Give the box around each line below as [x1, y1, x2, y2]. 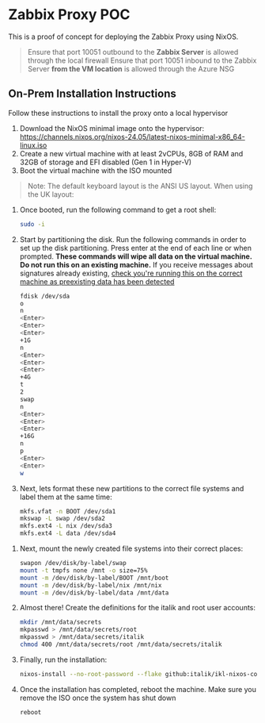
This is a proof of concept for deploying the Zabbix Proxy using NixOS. [8, 32, 239, 41]
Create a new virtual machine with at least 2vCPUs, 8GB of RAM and [19, 148, 244, 158]
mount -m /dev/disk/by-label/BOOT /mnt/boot [19, 574, 169, 582]
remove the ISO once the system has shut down [19, 693, 176, 702]
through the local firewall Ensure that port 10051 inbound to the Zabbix [27, 56, 257, 65]
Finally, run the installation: [19, 655, 108, 664]
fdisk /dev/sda [19, 292, 70, 300]
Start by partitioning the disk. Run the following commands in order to [19, 234, 247, 244]
